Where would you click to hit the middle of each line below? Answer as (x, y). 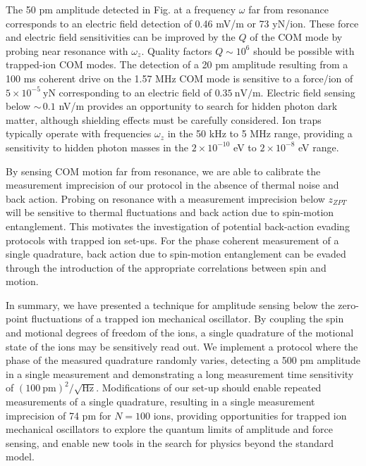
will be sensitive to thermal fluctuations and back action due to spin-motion (170, 212)
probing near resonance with (67, 50)
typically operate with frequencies (79, 133)
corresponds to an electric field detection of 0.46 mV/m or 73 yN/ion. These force (182, 23)
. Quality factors (177, 50)
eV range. (318, 147)
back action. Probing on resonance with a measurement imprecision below (165, 198)
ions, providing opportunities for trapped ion (250, 415)
